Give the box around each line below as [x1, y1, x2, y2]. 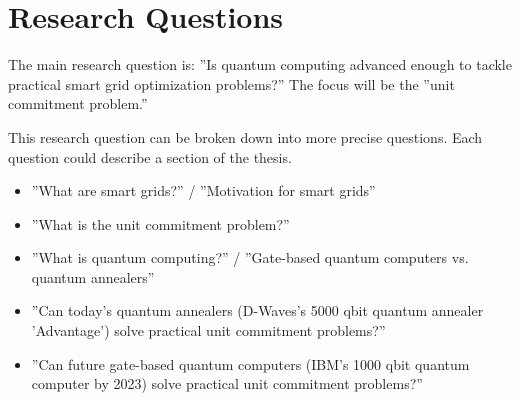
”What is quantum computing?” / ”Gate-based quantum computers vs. [31, 247, 469, 268]
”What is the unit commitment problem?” [31, 213, 290, 234]
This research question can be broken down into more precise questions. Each [8, 126, 483, 147]
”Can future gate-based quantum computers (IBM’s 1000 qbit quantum [31, 353, 470, 374]
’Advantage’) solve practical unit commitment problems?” [31, 320, 386, 341]
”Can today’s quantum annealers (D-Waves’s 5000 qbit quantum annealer [31, 300, 484, 321]
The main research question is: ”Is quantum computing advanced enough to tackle [8, 54, 512, 75]
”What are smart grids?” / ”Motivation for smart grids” [31, 180, 376, 201]
